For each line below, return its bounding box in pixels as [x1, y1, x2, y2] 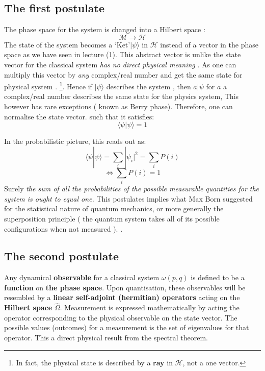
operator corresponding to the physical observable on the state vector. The [4, 312, 237, 323]
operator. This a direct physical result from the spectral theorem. [4, 332, 208, 343]
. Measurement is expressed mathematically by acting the [60, 302, 240, 313]
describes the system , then [106, 81, 191, 91]
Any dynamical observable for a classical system [4, 272, 160, 283]
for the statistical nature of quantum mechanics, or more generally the [4, 203, 224, 214]
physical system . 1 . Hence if [4, 80, 92, 91]
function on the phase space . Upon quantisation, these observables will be [4, 282, 246, 292]
